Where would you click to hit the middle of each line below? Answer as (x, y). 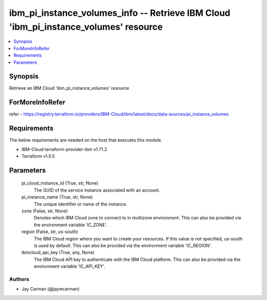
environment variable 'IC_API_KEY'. (70, 266)
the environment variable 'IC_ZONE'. (70, 225)
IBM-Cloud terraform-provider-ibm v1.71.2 (64, 149)
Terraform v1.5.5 (38, 156)
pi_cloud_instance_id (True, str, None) (60, 183)
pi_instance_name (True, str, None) (57, 197)
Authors (19, 279)
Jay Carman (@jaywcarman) (51, 289)
